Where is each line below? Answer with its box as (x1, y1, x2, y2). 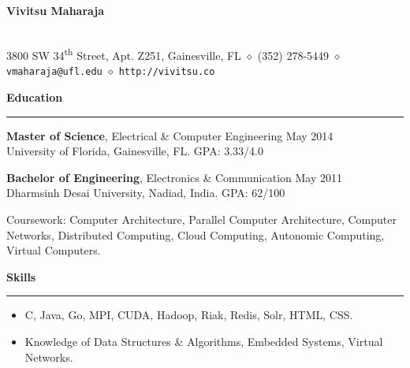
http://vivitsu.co (118, 66, 215, 78)
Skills (6, 268, 36, 284)
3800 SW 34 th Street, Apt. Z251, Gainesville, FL (6, 45, 241, 63)
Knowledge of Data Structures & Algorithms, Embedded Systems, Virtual (24, 333, 383, 350)
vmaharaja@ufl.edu (6, 66, 102, 78)
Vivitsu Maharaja (6, 2, 105, 18)
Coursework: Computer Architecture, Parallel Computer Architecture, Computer (6, 211, 397, 228)
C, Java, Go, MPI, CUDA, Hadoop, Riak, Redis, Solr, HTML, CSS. (24, 307, 353, 323)
